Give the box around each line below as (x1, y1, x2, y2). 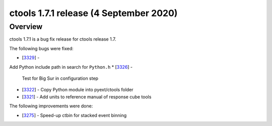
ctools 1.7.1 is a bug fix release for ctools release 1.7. (9, 36, 116, 42)
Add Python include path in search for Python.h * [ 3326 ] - (9, 64, 133, 70)
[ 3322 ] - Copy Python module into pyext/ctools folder (22, 87, 133, 93)
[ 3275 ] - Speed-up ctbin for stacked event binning (22, 112, 127, 118)
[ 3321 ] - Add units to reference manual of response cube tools (22, 93, 152, 100)
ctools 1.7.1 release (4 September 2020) (9, 8, 178, 19)
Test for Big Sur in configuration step (22, 75, 98, 81)
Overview (9, 22, 43, 31)
